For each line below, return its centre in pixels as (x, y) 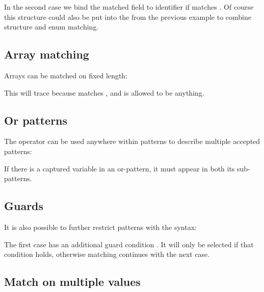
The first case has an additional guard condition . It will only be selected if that (129, 244)
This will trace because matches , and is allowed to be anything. (104, 92)
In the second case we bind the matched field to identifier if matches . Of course (129, 7)
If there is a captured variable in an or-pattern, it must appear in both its (120, 168)
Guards (24, 206)
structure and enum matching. (51, 27)
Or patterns (36, 120)
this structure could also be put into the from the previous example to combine (128, 17)
